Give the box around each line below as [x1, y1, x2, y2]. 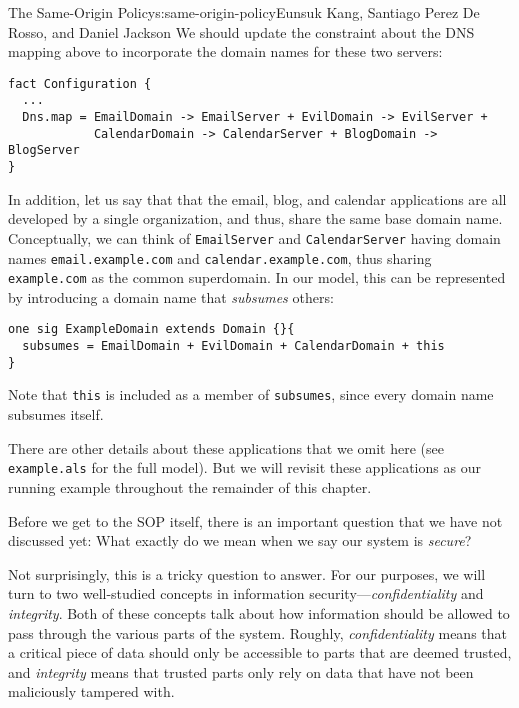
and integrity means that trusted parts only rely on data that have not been [8, 661, 474, 682]
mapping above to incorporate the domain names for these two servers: [8, 41, 443, 62]
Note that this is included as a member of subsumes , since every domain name [8, 384, 494, 405]
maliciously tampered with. [8, 681, 175, 702]
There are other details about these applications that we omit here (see [8, 437, 444, 458]
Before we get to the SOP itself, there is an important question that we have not [8, 510, 503, 531]
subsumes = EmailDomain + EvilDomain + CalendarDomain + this [22, 339, 445, 354]
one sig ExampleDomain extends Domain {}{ [8, 322, 295, 337]
